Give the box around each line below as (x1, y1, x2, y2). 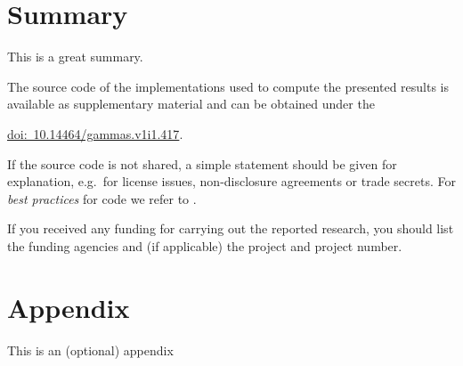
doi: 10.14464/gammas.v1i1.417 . (7, 124, 183, 142)
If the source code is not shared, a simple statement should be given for (7, 154, 397, 173)
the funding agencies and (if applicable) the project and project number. (7, 236, 402, 255)
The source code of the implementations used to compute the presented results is (7, 77, 450, 95)
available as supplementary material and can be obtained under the (7, 94, 375, 113)
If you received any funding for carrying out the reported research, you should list (7, 219, 454, 238)
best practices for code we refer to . (7, 189, 197, 207)
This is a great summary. (7, 47, 143, 66)
